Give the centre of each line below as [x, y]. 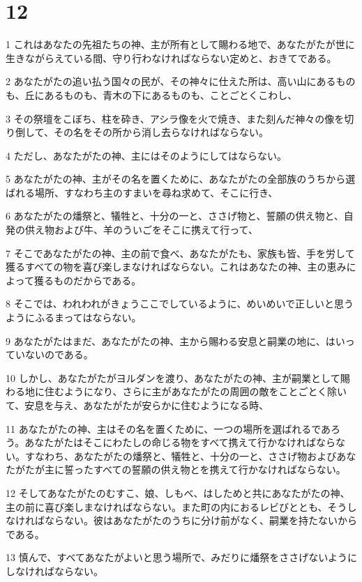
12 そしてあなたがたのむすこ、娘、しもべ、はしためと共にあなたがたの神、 [178, 492]
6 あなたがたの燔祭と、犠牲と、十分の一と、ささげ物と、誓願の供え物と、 [175, 216]
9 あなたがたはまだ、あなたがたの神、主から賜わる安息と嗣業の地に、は [171, 340]
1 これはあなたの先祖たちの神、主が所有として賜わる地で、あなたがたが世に [180, 44]
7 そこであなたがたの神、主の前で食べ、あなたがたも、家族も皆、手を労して [180, 253]
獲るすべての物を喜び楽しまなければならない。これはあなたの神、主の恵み [176, 267]
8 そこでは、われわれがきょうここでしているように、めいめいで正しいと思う [180, 304]
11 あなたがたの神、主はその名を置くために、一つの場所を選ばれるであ [168, 428]
